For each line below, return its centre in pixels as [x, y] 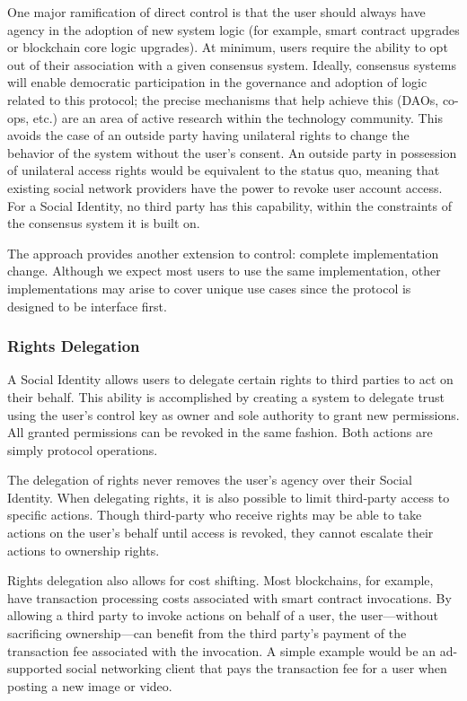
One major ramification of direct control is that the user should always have [216, 12]
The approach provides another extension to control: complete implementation [223, 253]
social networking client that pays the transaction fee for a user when [256, 668]
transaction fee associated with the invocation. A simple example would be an [222, 650]
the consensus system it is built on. [104, 223]
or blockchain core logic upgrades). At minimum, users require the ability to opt [228, 47]
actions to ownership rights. [84, 550]
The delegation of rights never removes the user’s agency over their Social [210, 480]
